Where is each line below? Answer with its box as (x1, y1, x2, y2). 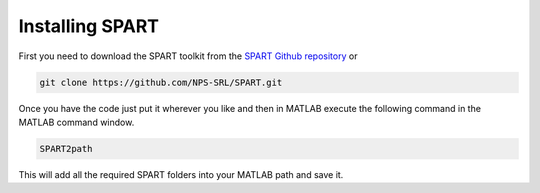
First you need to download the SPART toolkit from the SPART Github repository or (18, 50, 358, 62)
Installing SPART (18, 15, 160, 37)
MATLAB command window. (18, 116, 135, 128)
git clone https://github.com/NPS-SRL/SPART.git (39, 76, 283, 88)
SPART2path (39, 143, 93, 154)
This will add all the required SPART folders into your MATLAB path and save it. (18, 168, 344, 180)
